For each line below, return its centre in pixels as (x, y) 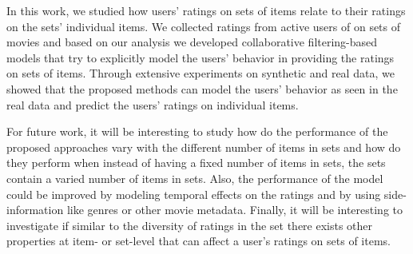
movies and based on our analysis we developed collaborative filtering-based (192, 42)
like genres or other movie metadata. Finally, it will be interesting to (235, 210)
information (35, 210)
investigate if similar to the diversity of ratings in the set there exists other (190, 225)
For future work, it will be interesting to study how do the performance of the (197, 131)
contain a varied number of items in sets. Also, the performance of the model (195, 178)
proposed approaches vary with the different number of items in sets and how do (204, 147)
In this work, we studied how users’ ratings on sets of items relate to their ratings (206, 10)
